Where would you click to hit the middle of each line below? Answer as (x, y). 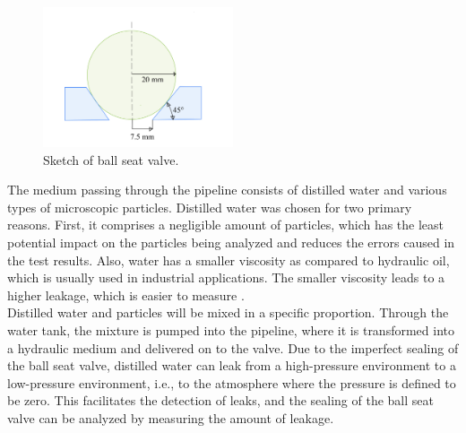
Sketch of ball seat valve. (111, 159)
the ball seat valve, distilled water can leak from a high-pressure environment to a (232, 365)
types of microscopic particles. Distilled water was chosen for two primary (210, 207)
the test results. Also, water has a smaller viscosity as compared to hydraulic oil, (229, 260)
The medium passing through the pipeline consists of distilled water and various (227, 190)
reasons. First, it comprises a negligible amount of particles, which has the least (226, 225)
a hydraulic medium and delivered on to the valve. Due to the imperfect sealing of (233, 347)
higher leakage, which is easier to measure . (126, 294)
